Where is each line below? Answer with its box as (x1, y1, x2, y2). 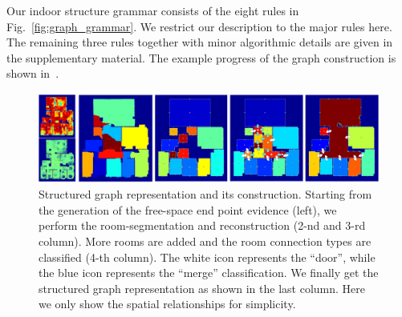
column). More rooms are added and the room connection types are (39, 232, 372, 249)
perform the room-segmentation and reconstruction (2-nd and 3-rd (39, 217, 366, 234)
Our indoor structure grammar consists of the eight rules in (6, 2, 299, 18)
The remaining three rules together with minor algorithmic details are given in (6, 34, 393, 50)
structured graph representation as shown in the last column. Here (39, 279, 366, 296)
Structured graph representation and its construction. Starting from (39, 186, 372, 203)
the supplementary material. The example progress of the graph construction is (6, 49, 396, 66)
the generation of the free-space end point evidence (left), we (39, 201, 337, 218)
